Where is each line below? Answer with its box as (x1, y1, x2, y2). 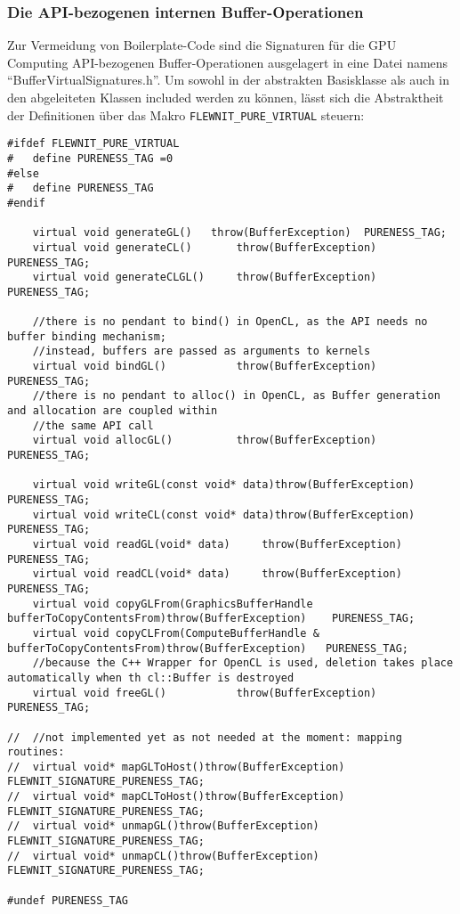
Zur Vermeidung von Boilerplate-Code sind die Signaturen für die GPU (7, 36, 397, 54)
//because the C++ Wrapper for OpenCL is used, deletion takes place (32, 657, 454, 670)
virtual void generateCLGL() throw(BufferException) (32, 271, 377, 284)
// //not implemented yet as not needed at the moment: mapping (7, 730, 402, 744)
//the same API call (32, 419, 154, 432)
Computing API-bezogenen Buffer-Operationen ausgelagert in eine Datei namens (7, 53, 448, 71)
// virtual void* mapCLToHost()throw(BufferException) (7, 790, 345, 804)
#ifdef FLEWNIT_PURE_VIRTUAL (7, 137, 180, 151)
